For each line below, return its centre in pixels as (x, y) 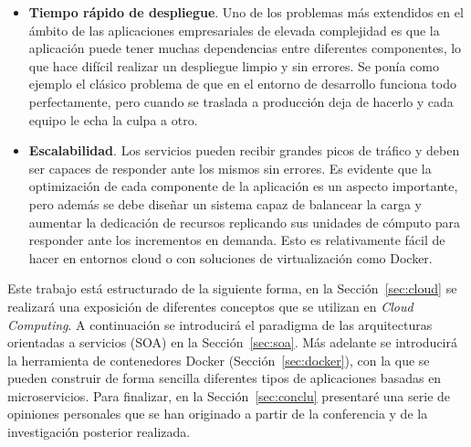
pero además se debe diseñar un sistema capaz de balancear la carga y (225, 203)
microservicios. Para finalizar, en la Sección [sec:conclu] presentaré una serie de (229, 395)
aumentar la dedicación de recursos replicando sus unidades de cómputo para (245, 222)
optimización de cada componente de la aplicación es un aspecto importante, (243, 186)
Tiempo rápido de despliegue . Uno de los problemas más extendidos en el (246, 12)
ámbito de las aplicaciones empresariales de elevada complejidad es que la (234, 30)
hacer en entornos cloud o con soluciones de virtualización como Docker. (230, 257)
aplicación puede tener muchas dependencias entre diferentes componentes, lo (245, 48)
